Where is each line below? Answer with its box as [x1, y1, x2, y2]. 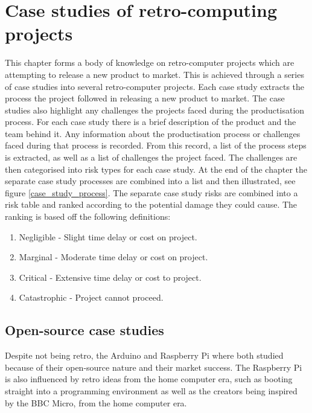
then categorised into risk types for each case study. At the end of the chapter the [5, 162, 308, 175]
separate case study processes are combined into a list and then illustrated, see [5, 174, 296, 187]
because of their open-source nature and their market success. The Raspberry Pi [5, 360, 302, 373]
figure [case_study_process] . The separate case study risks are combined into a [5, 186, 298, 199]
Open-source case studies [5, 321, 164, 339]
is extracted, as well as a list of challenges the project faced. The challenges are [5, 151, 298, 164]
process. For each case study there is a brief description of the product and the [5, 115, 296, 128]
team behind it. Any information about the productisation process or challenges [5, 127, 301, 139]
